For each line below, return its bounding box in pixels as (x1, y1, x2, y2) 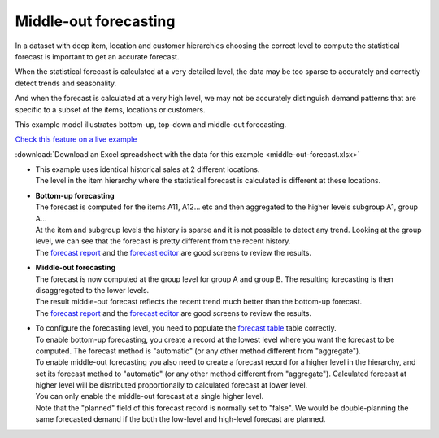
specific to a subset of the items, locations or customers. (15, 104, 206, 114)
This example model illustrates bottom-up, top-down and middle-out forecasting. (15, 119, 287, 129)
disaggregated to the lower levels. (35, 285, 150, 295)
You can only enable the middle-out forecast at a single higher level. (35, 392, 264, 401)
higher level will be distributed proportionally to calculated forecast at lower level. (35, 380, 308, 390)
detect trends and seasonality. (15, 78, 117, 88)
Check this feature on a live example (15, 134, 137, 144)
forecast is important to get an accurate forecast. (15, 51, 180, 61)
